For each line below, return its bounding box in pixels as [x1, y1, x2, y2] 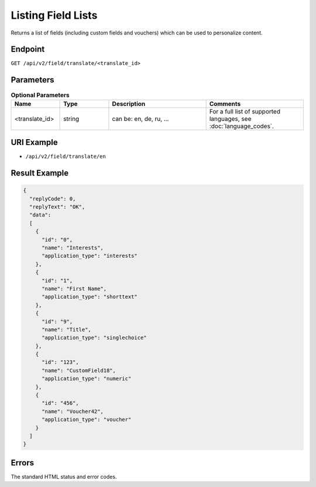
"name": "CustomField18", [42, 367, 116, 374]
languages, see [209, 115, 252, 123]
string [63, 115, 80, 123]
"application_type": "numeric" [42, 375, 132, 382]
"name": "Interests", [42, 244, 104, 251]
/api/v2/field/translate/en [25, 153, 107, 160]
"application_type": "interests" [42, 253, 138, 260]
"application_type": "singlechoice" [42, 334, 147, 341]
